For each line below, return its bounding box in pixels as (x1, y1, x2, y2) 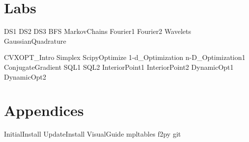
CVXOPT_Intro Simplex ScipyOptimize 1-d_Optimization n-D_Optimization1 (4, 52, 246, 62)
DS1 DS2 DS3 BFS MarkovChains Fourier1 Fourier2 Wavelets (4, 26, 191, 36)
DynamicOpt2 (4, 71, 46, 82)
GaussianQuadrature (4, 35, 66, 46)
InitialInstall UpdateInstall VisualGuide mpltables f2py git (4, 129, 181, 139)
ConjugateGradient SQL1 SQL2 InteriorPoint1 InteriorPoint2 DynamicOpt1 (4, 61, 234, 72)
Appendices (4, 100, 84, 120)
